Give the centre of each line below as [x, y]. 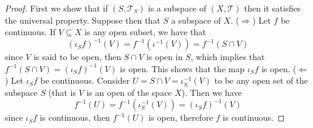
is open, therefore [181, 117]
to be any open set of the [261, 80]
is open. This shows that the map [182, 68]
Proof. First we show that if [57, 8]
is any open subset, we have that [145, 32]
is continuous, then [75, 117]
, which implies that [228, 57]
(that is [62, 93]
